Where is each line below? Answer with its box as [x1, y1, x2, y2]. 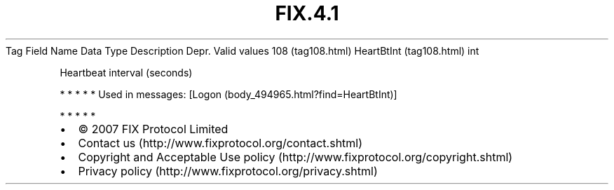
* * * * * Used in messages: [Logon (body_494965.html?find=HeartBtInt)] [60, 88, 397, 100]
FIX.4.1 [275, 1, 339, 25]
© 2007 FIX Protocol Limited [78, 121, 228, 136]
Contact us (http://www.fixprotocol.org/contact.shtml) [78, 135, 363, 150]
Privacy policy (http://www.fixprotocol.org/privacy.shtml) [78, 163, 378, 178]
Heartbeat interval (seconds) [60, 66, 193, 79]
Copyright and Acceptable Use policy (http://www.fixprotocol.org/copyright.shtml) [78, 149, 513, 164]
